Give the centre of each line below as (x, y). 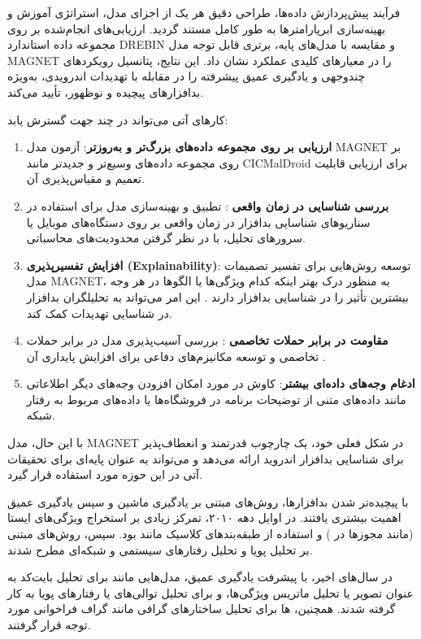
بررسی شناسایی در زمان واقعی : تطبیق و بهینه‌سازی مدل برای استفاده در (208, 205)
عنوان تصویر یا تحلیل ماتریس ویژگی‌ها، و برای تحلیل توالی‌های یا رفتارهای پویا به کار (210, 592)
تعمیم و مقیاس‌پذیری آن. (85, 178)
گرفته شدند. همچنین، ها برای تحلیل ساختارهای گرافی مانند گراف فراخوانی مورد (202, 609)
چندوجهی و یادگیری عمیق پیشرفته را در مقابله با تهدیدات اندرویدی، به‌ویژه (187, 76)
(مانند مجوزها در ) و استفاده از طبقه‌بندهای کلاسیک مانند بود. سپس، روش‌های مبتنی (210, 534)
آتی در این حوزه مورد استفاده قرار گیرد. (105, 474)
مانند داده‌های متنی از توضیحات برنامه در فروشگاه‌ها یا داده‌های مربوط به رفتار (216, 399)
